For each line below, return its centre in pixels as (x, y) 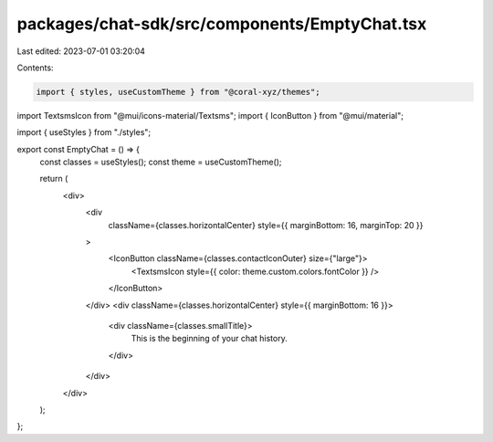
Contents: (35, 68)
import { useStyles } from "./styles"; (84, 132)
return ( (54, 179)
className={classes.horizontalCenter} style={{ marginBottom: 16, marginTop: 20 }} (266, 225)
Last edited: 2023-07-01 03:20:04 (81, 51)
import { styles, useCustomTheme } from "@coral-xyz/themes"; (178, 92)
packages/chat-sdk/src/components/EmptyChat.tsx (222, 24)
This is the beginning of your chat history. (209, 339)
